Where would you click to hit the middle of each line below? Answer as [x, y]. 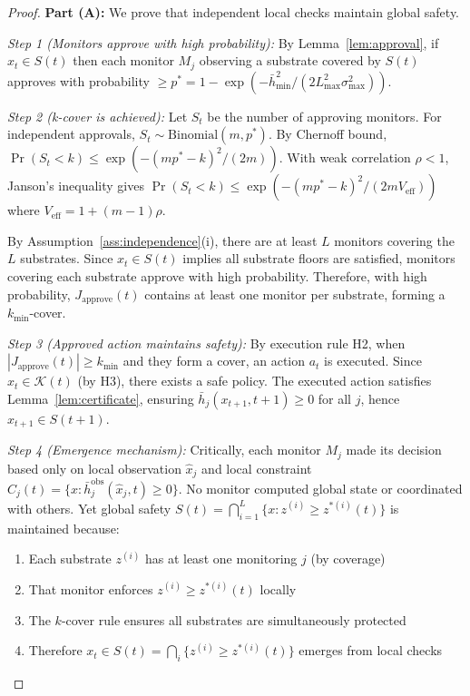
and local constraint [257, 468]
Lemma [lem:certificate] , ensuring [101, 398]
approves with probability [78, 80]
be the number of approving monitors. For [324, 116]
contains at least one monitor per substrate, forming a [295, 294]
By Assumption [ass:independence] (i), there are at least [162, 240]
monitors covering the [394, 240]
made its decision [394, 450]
